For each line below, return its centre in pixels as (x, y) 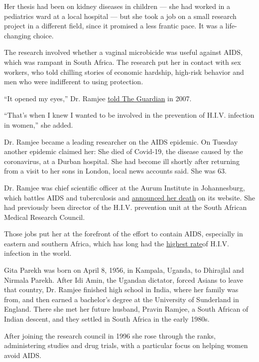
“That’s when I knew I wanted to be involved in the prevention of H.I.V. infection (129, 115)
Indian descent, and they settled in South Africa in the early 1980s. (107, 319)
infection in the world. (38, 253)
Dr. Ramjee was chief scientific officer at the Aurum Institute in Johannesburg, (125, 187)
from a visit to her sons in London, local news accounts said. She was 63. (115, 171)
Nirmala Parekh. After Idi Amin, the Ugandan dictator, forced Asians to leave (124, 279)
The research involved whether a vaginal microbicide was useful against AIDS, (123, 52)
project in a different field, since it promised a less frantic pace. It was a (114, 26)
